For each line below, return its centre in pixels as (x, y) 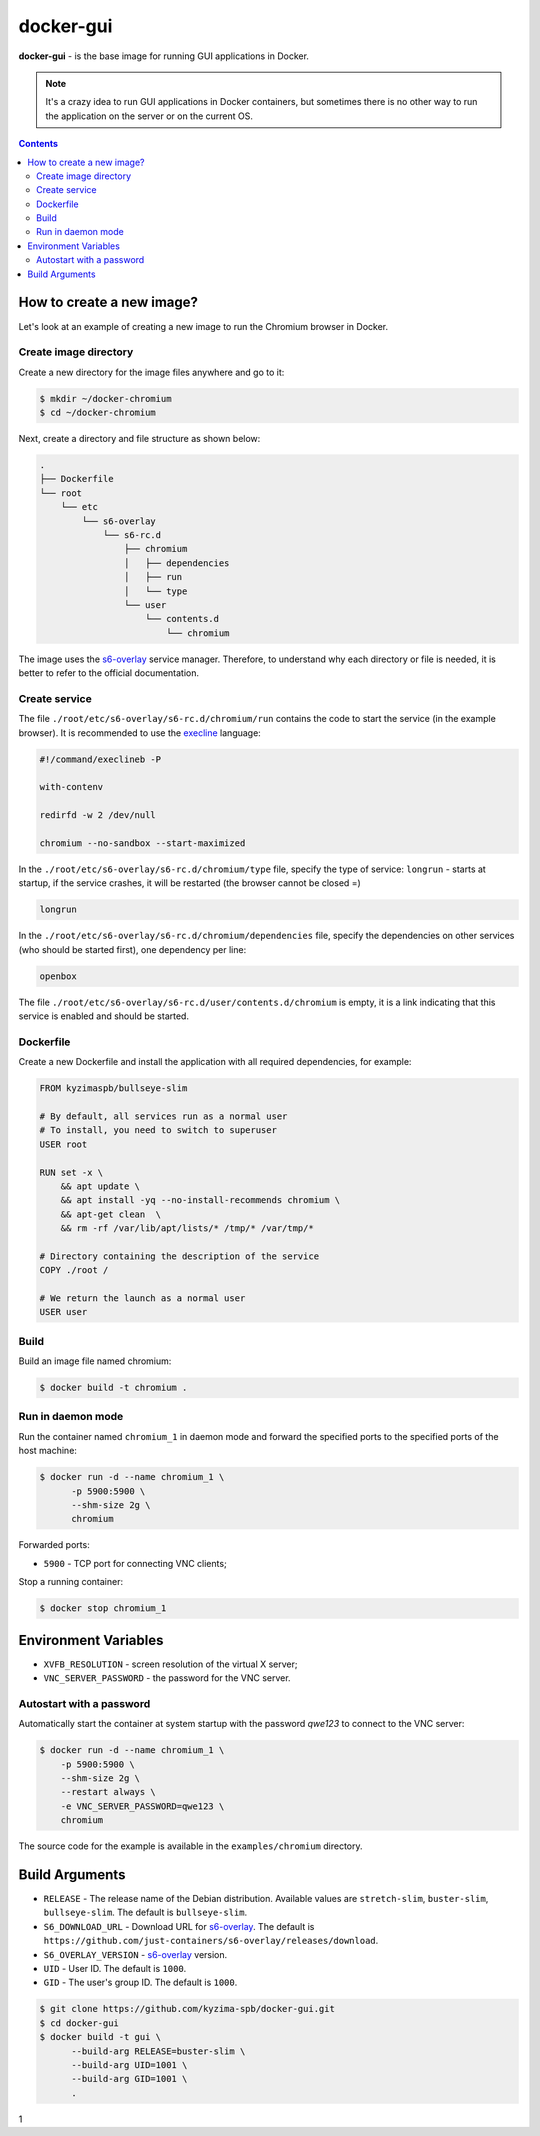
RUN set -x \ (71, 1172)
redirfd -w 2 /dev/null (98, 815)
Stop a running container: (71, 1582)
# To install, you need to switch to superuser (158, 1130)
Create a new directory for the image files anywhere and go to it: (151, 372)
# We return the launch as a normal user (142, 1298)
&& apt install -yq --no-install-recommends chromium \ (200, 1200)
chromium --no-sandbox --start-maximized (142, 843)
